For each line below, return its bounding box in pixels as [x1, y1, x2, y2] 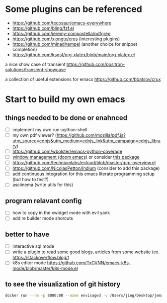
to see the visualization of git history [5, 280, 121, 288]
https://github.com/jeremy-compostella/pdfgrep [12, 30, 111, 36]
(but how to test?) [12, 177, 49, 183]
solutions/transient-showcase [5, 66, 66, 73]
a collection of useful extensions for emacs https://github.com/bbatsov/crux [5, 76, 161, 82]
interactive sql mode [12, 243, 55, 249]
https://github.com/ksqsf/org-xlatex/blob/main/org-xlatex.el [12, 51, 135, 58]
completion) [12, 46, 37, 52]
